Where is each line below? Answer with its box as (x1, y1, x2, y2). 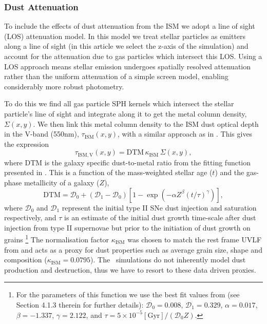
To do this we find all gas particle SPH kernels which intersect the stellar (4, 98, 234, 109)
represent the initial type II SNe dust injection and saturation (62, 202, 257, 213)
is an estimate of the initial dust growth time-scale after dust (64, 212, 256, 223)
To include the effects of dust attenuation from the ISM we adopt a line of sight (4, 21, 255, 31)
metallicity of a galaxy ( (24, 177, 100, 187)
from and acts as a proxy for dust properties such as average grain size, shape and (4, 244, 262, 255)
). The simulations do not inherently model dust (90, 254, 246, 265)
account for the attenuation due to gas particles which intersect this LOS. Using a (4, 51, 262, 61)
